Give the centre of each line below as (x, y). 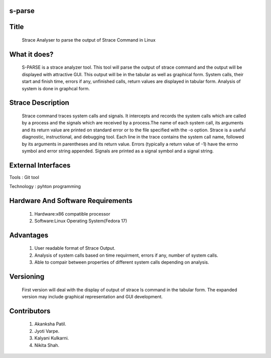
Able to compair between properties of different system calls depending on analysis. (122, 262)
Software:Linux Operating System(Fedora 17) (81, 221)
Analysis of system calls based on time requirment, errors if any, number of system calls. (126, 255)
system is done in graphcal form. (56, 88)
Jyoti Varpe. (47, 331)
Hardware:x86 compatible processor (72, 214)
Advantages (29, 235)
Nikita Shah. (47, 345)
